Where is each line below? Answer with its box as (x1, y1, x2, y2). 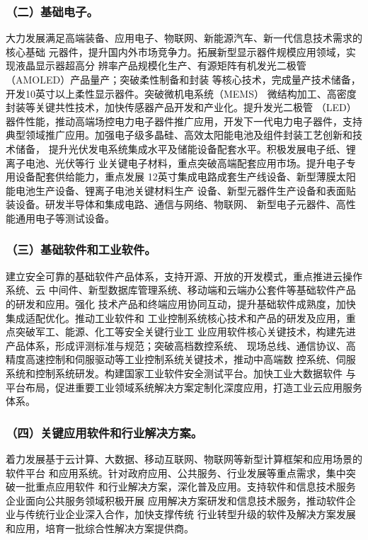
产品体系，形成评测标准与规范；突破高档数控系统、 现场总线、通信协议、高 (6, 338, 356, 352)
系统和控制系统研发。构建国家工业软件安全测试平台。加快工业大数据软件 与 (6, 365, 356, 380)
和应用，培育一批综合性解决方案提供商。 (6, 520, 194, 535)
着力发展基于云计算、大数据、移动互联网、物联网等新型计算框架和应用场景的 (6, 451, 362, 466)
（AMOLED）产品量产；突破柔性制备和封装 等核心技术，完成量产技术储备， (6, 72, 361, 86)
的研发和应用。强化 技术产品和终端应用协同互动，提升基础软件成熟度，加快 (6, 296, 356, 311)
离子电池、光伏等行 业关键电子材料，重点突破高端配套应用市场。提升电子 (6, 155, 346, 170)
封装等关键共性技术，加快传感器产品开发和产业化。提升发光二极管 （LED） (6, 100, 357, 115)
